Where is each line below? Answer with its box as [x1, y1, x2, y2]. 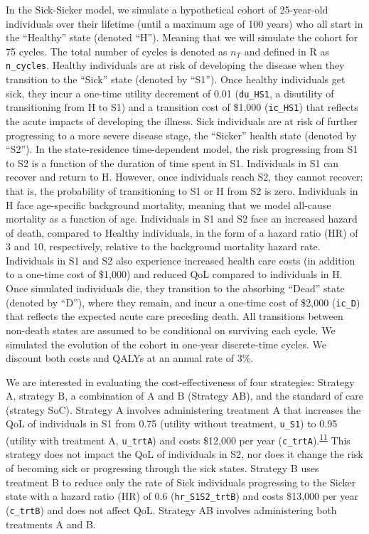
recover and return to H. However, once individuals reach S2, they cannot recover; [6, 169, 363, 184]
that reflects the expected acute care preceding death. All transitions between [6, 309, 343, 324]
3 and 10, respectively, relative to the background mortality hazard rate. [6, 239, 321, 254]
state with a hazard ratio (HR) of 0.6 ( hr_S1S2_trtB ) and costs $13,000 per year [6, 488, 358, 503]
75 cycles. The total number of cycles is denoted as [6, 43, 228, 58]
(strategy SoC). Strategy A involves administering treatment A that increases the [6, 402, 361, 417]
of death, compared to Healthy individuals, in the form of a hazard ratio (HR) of [6, 225, 358, 240]
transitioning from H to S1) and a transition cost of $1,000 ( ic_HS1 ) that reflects [6, 100, 358, 114]
